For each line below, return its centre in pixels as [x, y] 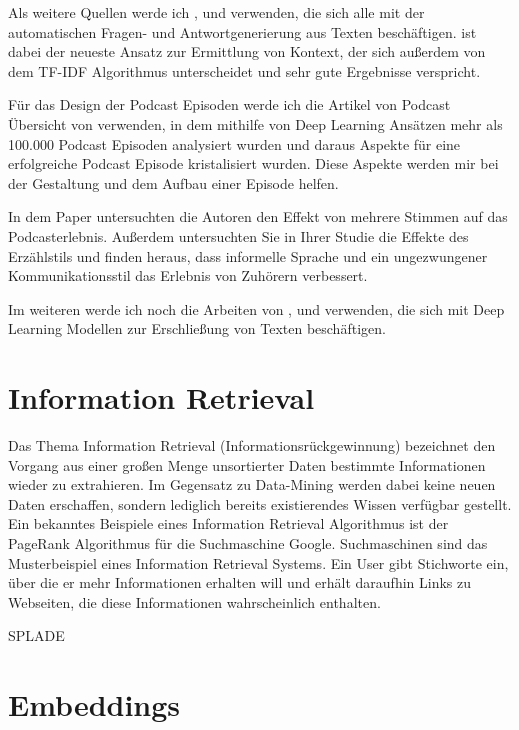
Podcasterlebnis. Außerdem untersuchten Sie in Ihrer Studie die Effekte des [238, 235]
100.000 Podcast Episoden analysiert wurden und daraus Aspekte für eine [234, 143]
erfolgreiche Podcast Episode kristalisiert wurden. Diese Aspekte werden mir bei [253, 163]
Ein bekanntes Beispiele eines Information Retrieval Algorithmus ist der [228, 523]
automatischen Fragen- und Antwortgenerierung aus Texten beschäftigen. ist [242, 31]
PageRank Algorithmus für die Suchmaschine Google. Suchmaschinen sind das [248, 543]
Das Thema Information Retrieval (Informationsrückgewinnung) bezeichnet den [252, 445]
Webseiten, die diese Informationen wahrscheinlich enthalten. [194, 601]
